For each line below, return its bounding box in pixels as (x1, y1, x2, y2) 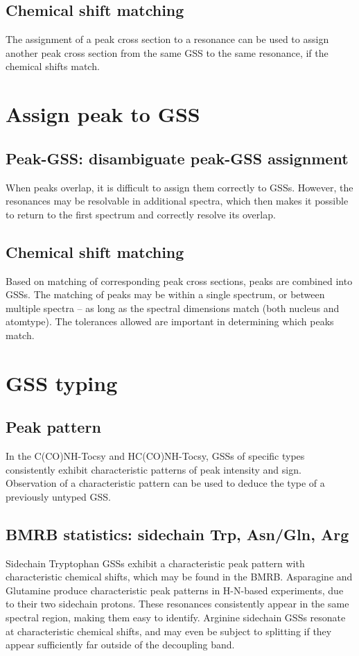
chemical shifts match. (6, 59, 100, 74)
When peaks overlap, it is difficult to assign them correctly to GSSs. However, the (6, 180, 353, 194)
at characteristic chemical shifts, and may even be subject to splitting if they (6, 623, 332, 638)
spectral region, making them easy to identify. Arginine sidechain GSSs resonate (6, 610, 346, 625)
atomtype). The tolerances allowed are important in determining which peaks (6, 314, 334, 329)
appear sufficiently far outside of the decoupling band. (6, 637, 235, 652)
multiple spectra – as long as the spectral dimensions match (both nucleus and (6, 300, 340, 315)
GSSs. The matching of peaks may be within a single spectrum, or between (6, 287, 325, 302)
